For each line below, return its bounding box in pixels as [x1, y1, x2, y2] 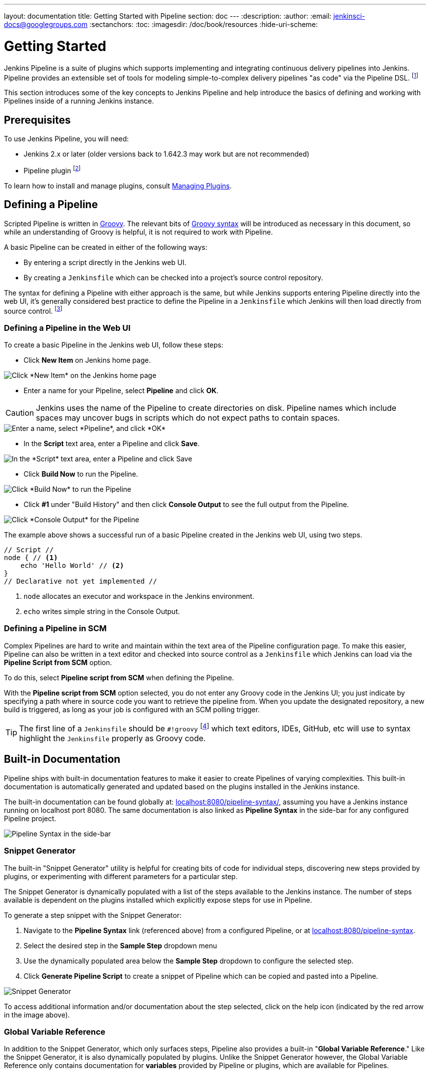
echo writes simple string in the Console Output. [24, 607, 180, 616]
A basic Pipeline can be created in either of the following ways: [4, 242, 208, 251]
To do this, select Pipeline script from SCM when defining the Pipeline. [4, 673, 234, 682]
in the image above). [4, 1010, 70, 1019]
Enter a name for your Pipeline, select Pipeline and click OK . [24, 386, 219, 395]
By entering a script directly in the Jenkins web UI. [24, 258, 187, 267]
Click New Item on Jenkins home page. [24, 355, 151, 364]
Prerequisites [4, 113, 71, 126]
